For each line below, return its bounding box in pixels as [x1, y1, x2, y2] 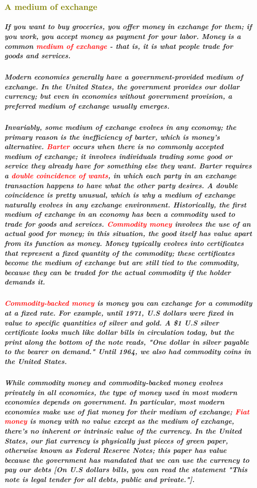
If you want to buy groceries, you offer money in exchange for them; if [4, 21, 252, 32]
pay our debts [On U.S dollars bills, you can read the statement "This [4, 464, 248, 475]
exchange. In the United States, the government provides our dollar [4, 81, 240, 91]
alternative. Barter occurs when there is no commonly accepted [4, 141, 224, 152]
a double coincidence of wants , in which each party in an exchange [4, 170, 237, 180]
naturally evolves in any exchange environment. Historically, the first [4, 199, 247, 209]
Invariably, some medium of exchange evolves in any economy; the [4, 122, 236, 132]
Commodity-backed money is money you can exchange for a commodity [4, 298, 253, 308]
